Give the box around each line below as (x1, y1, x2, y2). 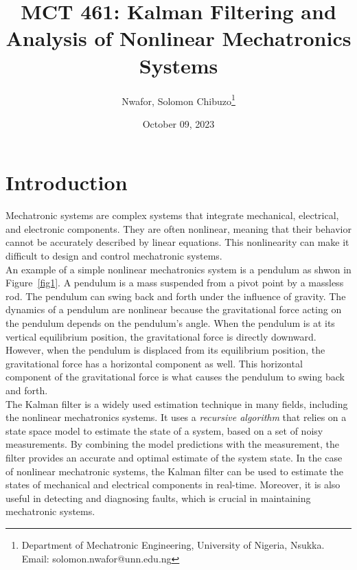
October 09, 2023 (142, 116, 215, 130)
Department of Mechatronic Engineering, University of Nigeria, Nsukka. (21, 537, 325, 551)
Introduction (5, 168, 128, 196)
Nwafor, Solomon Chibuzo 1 (122, 91, 235, 108)
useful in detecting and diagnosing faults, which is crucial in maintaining (5, 490, 311, 505)
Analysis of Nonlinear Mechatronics (5, 24, 352, 52)
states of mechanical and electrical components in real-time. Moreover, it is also (5, 477, 341, 492)
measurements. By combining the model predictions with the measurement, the (5, 437, 339, 451)
